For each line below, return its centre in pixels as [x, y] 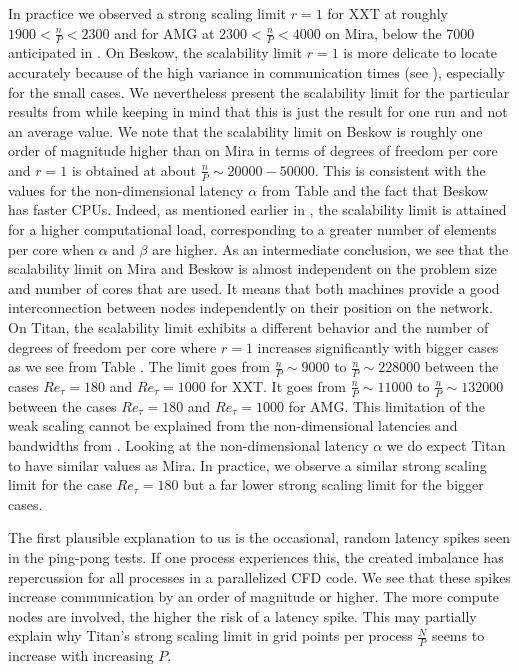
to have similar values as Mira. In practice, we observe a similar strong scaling [247, 464]
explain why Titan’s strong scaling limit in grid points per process [210, 635]
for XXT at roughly [387, 13]
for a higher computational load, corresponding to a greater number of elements [252, 229]
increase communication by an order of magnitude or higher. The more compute [254, 596]
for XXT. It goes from [278, 385]
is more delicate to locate [420, 52]
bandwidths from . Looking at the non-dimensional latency [188, 445]
